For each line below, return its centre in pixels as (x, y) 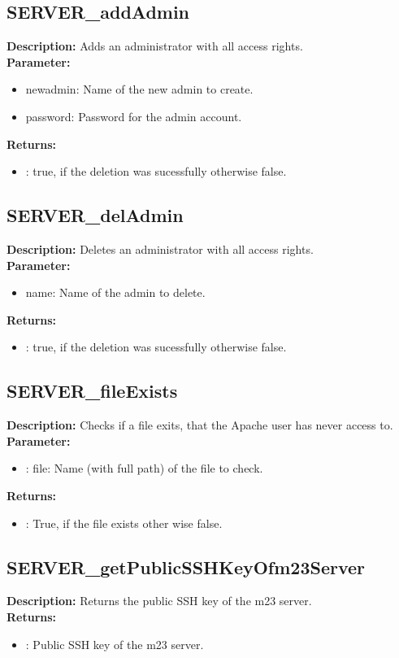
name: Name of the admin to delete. (115, 292)
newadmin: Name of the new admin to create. (139, 89)
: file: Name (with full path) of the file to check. (144, 468)
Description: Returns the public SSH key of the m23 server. (159, 601)
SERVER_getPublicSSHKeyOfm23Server (186, 566)
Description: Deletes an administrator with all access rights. (160, 248)
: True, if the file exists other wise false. (124, 523)
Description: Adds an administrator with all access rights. (155, 46)
